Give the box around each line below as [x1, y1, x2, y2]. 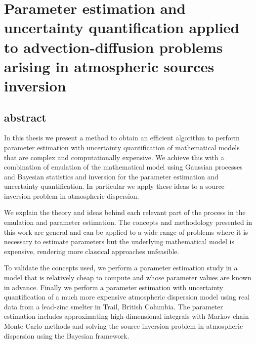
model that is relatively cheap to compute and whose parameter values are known [4, 272, 252, 283]
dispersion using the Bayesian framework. [4, 330, 129, 341]
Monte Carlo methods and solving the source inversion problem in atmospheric [4, 321, 243, 331]
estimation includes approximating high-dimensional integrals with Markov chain [4, 311, 249, 321]
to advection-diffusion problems [4, 37, 223, 57]
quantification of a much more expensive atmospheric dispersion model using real [4, 292, 250, 302]
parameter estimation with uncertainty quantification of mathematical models [4, 142, 240, 152]
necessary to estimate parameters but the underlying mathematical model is [4, 236, 235, 247]
